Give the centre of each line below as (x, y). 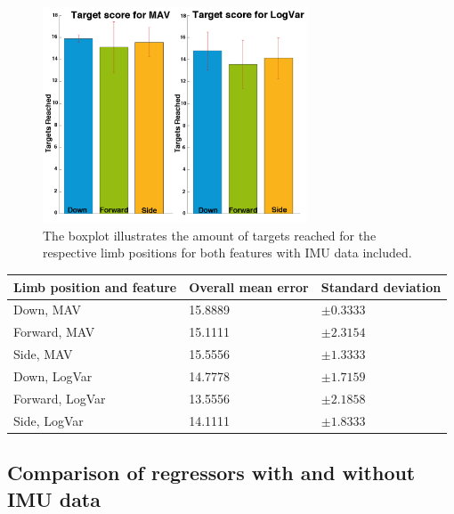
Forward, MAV (54, 332)
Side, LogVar (49, 420)
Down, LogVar (53, 375)
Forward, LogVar (60, 398)
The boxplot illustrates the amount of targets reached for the (210, 235)
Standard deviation (381, 286)
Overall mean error (249, 286)
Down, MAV (48, 310)
